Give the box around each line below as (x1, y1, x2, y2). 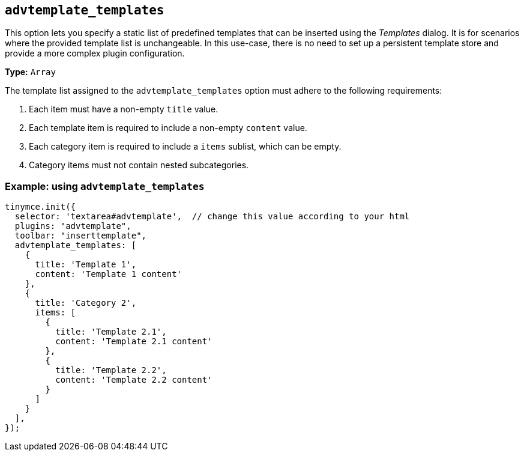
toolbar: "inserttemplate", (14, 231, 147, 241)
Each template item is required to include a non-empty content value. (29, 123, 307, 133)
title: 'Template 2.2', (55, 365, 167, 375)
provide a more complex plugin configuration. (5, 48, 185, 59)
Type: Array (5, 67, 56, 78)
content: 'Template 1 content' (35, 269, 182, 279)
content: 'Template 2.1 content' (55, 336, 212, 347)
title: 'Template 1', (35, 260, 137, 270)
